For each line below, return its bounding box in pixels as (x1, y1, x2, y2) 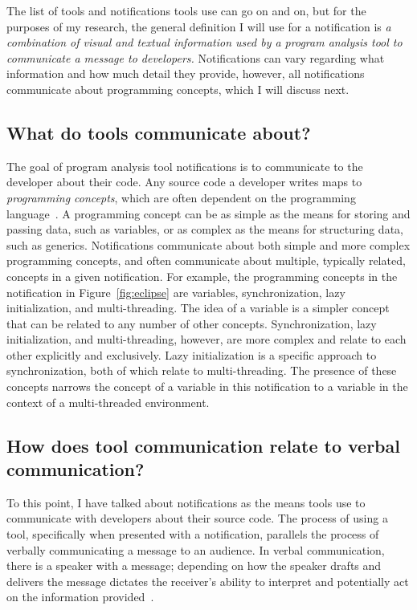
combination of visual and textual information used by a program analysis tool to (6, 34, 403, 51)
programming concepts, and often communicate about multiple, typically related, (6, 252, 406, 269)
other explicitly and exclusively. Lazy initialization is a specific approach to (6, 346, 377, 363)
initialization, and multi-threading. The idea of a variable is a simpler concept (6, 299, 390, 316)
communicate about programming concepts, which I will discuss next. (6, 80, 350, 97)
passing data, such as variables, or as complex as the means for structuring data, (6, 221, 403, 238)
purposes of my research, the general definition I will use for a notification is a (6, 18, 391, 35)
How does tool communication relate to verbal (6, 433, 400, 458)
